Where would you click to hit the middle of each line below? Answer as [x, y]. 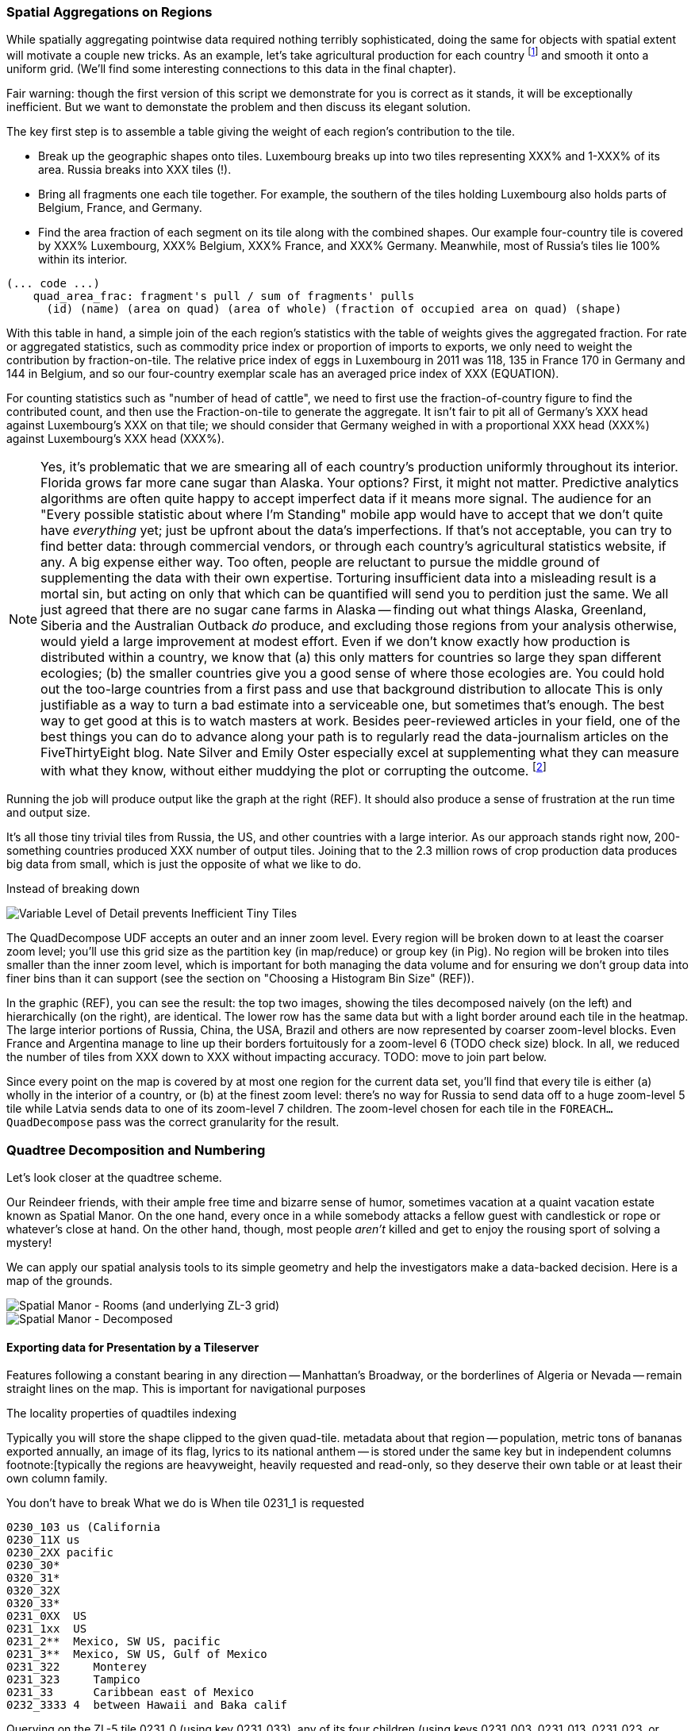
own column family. [57, 1479]
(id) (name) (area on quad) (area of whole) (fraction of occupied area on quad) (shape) [334, 309]
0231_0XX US [47, 1616]
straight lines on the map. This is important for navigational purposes [186, 1389]
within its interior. [83, 260]
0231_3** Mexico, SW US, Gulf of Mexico [137, 1654]
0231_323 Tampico [73, 1680]
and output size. [48, 813]
